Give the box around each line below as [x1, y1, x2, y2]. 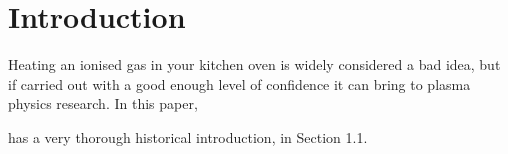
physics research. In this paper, [8, 93, 198, 114]
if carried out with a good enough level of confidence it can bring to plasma [8, 73, 471, 94]
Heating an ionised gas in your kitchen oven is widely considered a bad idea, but [8, 54, 501, 75]
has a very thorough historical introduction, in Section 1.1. [8, 126, 368, 147]
